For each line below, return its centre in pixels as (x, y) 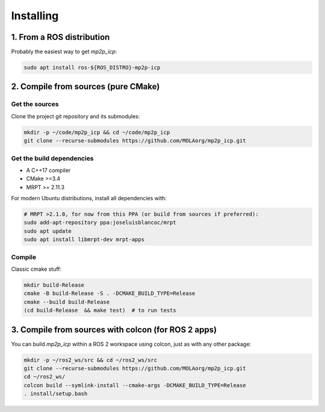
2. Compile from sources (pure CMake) (85, 87)
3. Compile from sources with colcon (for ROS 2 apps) (114, 330)
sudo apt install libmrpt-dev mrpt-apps (84, 239)
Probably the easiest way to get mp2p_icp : (64, 52)
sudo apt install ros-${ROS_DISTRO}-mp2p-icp (92, 68)
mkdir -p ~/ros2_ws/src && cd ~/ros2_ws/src (91, 360)
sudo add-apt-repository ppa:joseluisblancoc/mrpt (100, 223)
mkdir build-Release (54, 285)
